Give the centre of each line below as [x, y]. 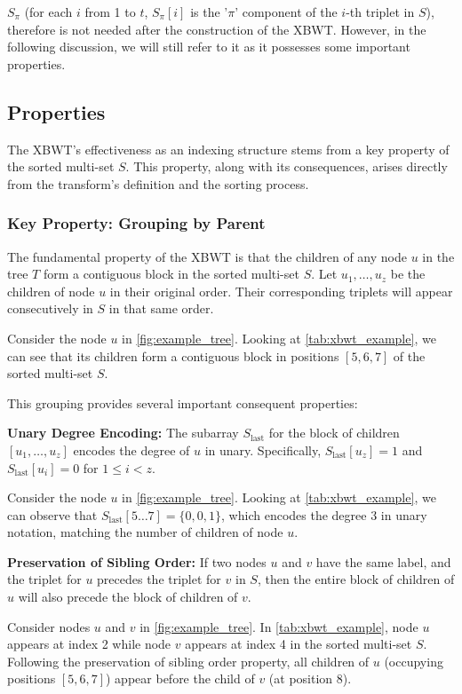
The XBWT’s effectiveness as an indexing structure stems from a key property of [228, 149]
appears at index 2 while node [89, 644]
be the [408, 274]
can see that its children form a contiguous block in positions [173, 355]
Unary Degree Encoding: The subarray [123, 433]
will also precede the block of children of [128, 597]
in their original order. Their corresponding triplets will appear [281, 291]
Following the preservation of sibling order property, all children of [188, 661]
